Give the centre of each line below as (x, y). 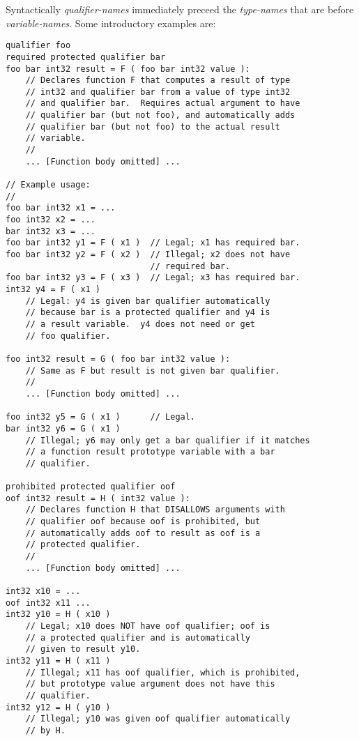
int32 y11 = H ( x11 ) (58, 660)
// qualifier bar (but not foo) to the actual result (153, 127)
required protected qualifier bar (86, 57)
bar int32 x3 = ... (51, 231)
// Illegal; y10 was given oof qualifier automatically (158, 719)
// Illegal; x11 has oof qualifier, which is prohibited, (163, 672)
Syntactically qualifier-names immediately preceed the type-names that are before (180, 9)
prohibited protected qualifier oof (91, 487)
